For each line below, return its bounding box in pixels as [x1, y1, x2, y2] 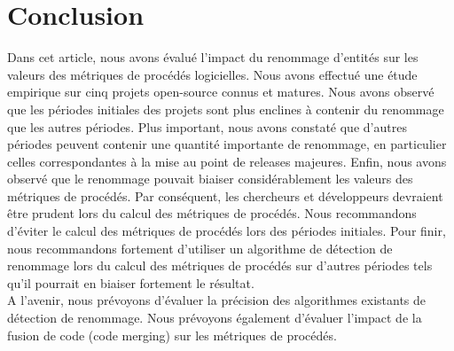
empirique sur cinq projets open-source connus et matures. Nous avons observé [7, 82, 434, 101]
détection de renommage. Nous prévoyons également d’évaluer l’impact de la [7, 308, 422, 327]
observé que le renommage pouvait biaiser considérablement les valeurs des [7, 169, 413, 188]
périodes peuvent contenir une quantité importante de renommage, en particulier [7, 135, 447, 153]
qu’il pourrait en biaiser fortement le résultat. [7, 273, 254, 292]
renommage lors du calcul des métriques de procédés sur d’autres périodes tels [7, 256, 433, 275]
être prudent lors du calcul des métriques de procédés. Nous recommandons [7, 204, 417, 222]
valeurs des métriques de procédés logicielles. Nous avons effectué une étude [7, 65, 418, 83]
